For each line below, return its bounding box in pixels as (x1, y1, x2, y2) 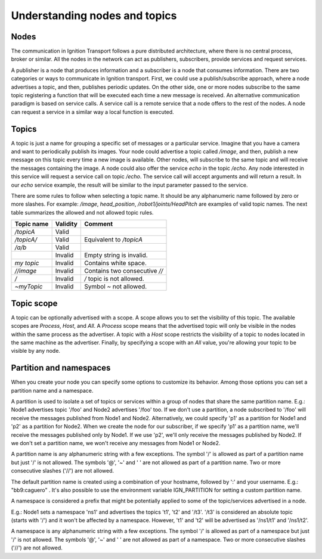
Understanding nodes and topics (11, 9, 177, 22)
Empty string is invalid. (84, 251, 148, 259)
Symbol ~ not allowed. (84, 282, 147, 291)
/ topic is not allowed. (84, 275, 144, 283)
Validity (55, 220, 78, 228)
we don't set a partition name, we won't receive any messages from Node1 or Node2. (11, 439, 221, 446)
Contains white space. (84, 259, 147, 268)
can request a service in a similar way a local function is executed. (11, 108, 174, 116)
